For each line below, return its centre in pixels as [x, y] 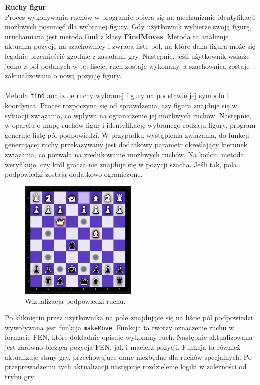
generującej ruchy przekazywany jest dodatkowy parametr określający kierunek [126, 145]
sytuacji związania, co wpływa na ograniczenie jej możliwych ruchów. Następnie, [128, 115]
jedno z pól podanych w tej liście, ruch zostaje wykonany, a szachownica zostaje [127, 66]
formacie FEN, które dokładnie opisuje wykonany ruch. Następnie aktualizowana [129, 337]
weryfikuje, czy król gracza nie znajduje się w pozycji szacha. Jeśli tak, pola [121, 164]
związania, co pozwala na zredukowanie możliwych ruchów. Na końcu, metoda [124, 154]
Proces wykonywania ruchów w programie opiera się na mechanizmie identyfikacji [130, 16]
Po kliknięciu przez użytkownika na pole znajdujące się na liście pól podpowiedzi [129, 317]
